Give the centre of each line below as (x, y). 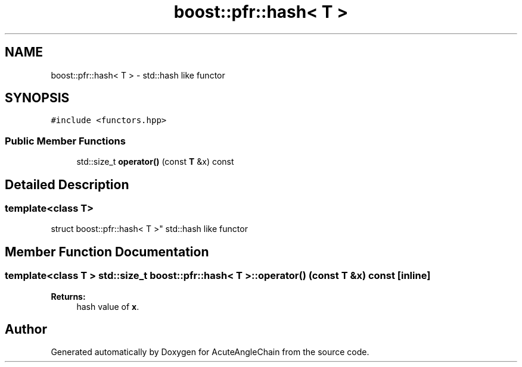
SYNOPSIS (37, 98)
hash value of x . (108, 306)
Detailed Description (67, 184)
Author (26, 330)
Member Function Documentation (107, 252)
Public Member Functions (65, 141)
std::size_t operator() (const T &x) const (155, 162)
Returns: (68, 296)
